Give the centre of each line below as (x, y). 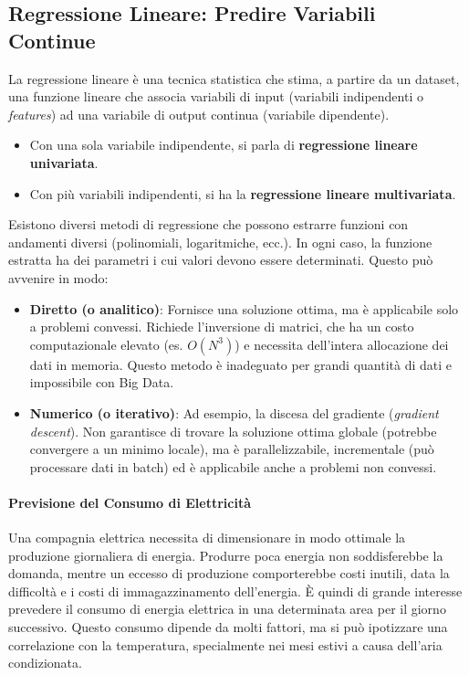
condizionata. (45, 663)
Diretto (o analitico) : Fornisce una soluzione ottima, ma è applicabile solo (244, 308)
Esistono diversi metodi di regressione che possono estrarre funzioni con (208, 224)
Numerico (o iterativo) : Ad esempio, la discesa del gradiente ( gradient (234, 412)
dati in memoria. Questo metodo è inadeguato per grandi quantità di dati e (241, 364)
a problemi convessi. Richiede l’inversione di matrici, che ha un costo (222, 327)
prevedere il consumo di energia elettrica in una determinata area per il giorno (227, 609)
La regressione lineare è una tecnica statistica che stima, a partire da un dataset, (234, 78)
